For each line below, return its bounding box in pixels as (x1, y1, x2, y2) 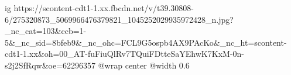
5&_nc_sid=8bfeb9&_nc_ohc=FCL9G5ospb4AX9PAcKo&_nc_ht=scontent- (5, 36, 287, 48)
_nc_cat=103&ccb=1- (5, 25, 87, 37)
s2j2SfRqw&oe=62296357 (5, 59, 96, 71)
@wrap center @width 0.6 (98, 59, 190, 71)
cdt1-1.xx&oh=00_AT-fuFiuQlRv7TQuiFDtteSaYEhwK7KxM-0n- (5, 47, 244, 60)
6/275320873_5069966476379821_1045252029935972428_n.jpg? (5, 13, 234, 25)
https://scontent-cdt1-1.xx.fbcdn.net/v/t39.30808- (13, 2, 194, 13)
